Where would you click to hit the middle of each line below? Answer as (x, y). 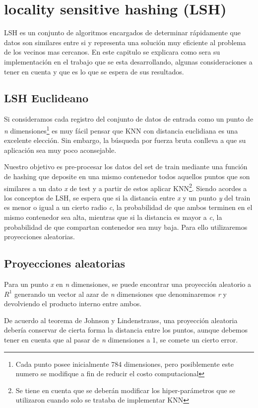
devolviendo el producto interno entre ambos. (73, 304)
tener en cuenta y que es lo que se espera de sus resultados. (94, 71)
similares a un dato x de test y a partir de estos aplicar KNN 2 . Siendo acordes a (126, 187)
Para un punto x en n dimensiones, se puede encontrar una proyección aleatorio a (128, 284)
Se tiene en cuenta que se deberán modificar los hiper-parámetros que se (126, 390)
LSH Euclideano (46, 98)
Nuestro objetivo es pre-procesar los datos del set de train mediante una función (126, 167)
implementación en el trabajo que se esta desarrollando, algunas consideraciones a (128, 61)
